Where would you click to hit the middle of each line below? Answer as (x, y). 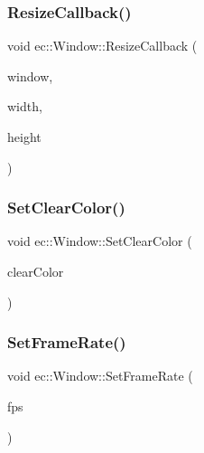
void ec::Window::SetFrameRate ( (100, 376)
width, (25, 106)
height (24, 137)
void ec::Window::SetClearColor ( (100, 241)
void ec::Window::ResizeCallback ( (102, 46)
